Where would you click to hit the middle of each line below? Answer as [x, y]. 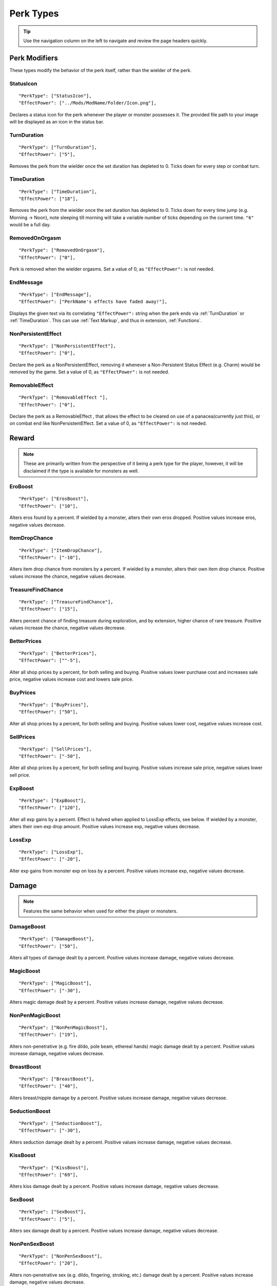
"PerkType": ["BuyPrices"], [54, 704]
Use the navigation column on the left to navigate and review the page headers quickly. [115, 41]
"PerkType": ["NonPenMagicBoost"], [63, 1027]
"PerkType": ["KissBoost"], [54, 1167]
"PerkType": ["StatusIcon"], [55, 96]
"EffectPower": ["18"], [48, 199]
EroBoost [21, 487]
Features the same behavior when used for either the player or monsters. [101, 911]
